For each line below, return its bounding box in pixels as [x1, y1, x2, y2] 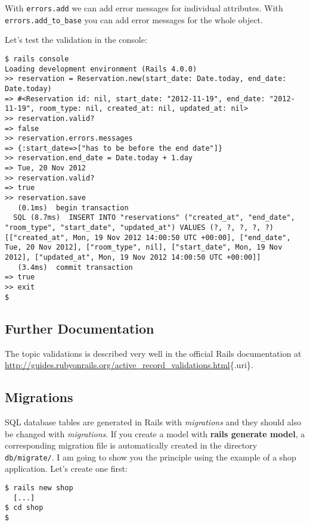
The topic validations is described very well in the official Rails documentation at [5, 347, 302, 359]
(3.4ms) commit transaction [17, 263, 133, 272]
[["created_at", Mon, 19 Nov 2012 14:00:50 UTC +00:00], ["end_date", [5, 233, 291, 242]
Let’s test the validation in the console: [5, 33, 147, 46]
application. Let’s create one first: [5, 462, 128, 475]
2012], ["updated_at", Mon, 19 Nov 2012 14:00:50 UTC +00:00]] [5, 253, 261, 262]
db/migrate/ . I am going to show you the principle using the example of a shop [5, 450, 296, 463]
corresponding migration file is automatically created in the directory [5, 439, 258, 452]
